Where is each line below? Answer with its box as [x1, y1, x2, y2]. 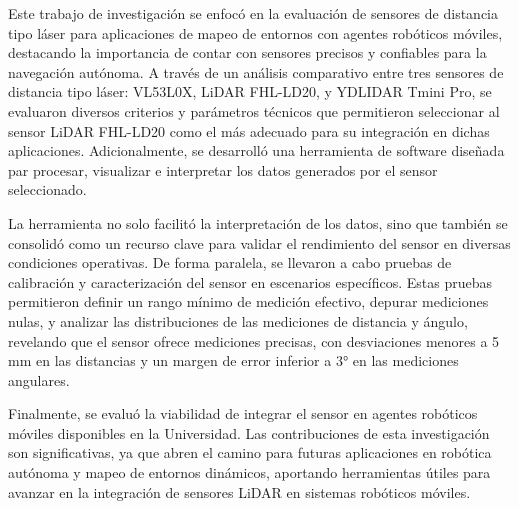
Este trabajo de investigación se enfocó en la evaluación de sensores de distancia [8, 3, 498, 23]
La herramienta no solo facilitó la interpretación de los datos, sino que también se [8, 212, 508, 233]
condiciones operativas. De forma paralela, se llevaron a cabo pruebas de [8, 252, 452, 273]
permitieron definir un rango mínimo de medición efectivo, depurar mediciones [8, 291, 489, 312]
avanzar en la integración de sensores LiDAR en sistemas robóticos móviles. [8, 481, 471, 502]
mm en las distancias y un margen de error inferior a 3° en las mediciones [8, 350, 459, 371]
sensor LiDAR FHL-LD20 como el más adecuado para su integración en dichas [8, 120, 490, 141]
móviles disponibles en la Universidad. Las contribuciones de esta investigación [8, 422, 490, 443]
